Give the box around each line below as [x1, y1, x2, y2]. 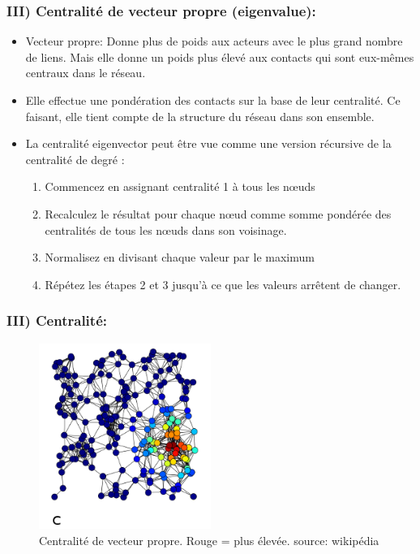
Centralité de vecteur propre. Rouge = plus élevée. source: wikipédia [39, 531, 379, 548]
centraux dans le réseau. [25, 64, 146, 81]
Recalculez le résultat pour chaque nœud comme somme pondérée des [45, 205, 392, 222]
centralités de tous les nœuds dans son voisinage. [45, 221, 287, 238]
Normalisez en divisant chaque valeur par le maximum [45, 249, 315, 266]
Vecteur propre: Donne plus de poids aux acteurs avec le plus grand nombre [25, 32, 403, 50]
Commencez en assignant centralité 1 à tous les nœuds [45, 178, 315, 195]
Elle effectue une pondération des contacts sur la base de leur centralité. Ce [25, 92, 401, 108]
